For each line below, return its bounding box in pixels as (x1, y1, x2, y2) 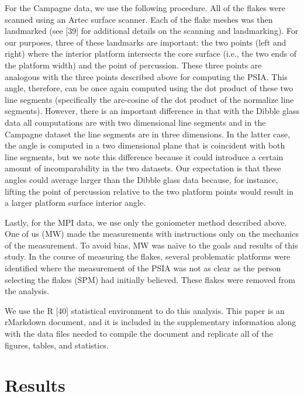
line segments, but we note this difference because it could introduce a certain (5, 150, 284, 163)
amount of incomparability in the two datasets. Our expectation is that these (5, 162, 281, 174)
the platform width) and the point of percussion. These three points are (5, 58, 262, 71)
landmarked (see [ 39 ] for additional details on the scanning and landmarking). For (5, 25, 299, 37)
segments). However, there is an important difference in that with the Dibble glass (5, 105, 299, 117)
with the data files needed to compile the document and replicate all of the (5, 327, 273, 340)
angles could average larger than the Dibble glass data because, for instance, (5, 173, 278, 185)
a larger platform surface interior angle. (5, 196, 146, 209)
